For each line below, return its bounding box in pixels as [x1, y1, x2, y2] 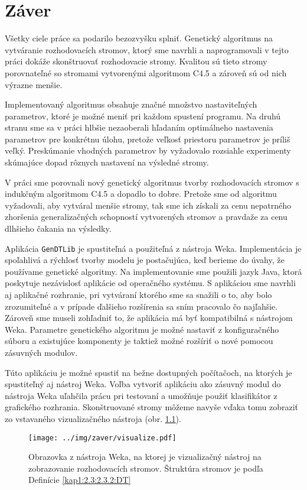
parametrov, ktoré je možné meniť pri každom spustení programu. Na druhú [5, 109, 281, 122]
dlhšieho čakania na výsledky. [5, 222, 112, 235]
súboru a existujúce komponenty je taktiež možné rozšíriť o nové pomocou [5, 335, 273, 347]
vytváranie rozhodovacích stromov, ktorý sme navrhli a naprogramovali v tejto [5, 43, 289, 56]
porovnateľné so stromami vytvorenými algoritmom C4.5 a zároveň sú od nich [5, 66, 287, 79]
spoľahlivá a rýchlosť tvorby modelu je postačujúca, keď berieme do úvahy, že [5, 254, 285, 266]
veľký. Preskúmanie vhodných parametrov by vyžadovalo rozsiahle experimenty [5, 144, 291, 157]
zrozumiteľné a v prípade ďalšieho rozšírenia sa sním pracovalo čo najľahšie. [5, 300, 278, 312]
